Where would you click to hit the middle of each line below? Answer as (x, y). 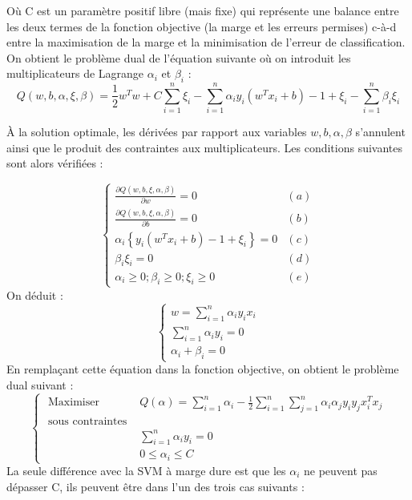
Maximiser (74, 403)
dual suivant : (40, 384)
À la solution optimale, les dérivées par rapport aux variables (157, 132)
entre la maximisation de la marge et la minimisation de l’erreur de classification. (206, 42)
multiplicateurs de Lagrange (75, 73)
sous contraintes (88, 421)
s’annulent (380, 132)
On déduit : (35, 294)
